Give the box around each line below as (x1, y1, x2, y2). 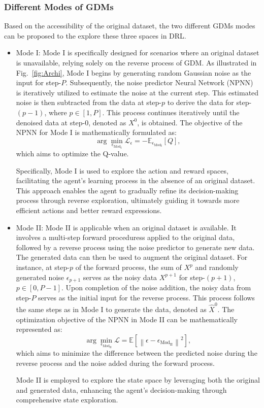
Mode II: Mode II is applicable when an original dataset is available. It (16, 222, 237, 232)
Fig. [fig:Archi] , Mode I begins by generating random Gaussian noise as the (16, 67, 251, 78)
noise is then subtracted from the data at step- (16, 97, 161, 108)
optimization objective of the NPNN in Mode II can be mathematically (16, 314, 238, 324)
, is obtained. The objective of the (137, 117, 243, 127)
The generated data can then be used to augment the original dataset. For (16, 252, 248, 262)
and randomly (195, 262, 239, 273)
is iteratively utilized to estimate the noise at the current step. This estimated (16, 87, 259, 97)
